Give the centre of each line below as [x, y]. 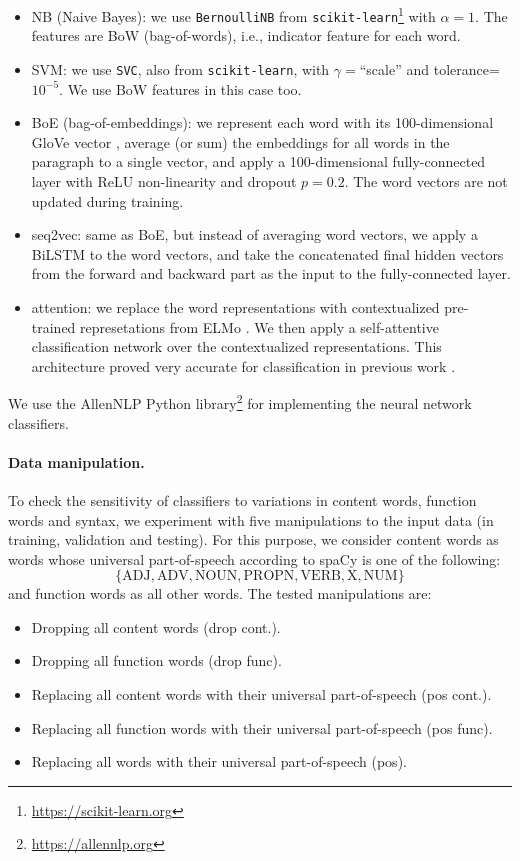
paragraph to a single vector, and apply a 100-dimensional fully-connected [258, 161]
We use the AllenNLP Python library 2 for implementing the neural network [240, 401]
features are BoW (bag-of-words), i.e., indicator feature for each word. [246, 35]
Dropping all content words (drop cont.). [156, 626]
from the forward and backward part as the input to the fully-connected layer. [271, 273]
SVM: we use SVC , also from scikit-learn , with [180, 68]
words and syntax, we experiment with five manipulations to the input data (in [251, 519]
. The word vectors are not [426, 180]
